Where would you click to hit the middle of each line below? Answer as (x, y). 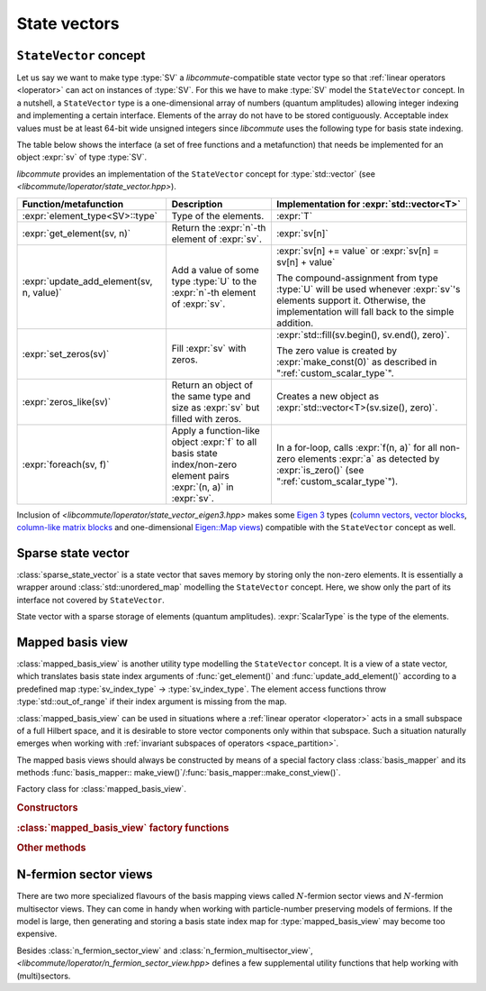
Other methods (51, 848)
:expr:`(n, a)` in (202, 487)
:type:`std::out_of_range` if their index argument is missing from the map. (152, 702)
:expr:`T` (294, 216)
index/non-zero (204, 464)
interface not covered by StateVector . (91, 600)
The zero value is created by (337, 350)
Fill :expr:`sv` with (209, 348)
